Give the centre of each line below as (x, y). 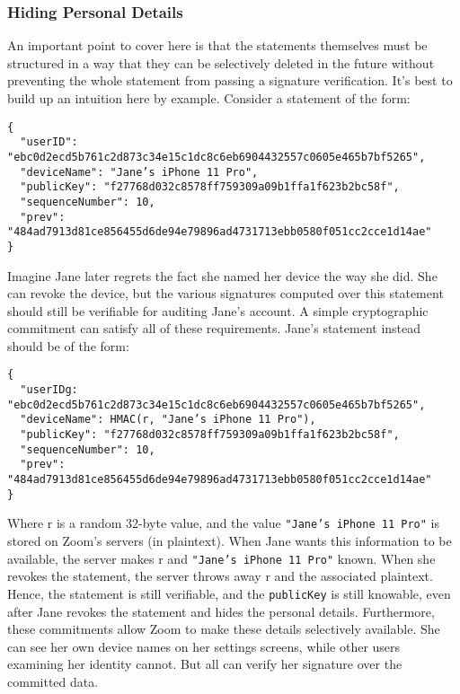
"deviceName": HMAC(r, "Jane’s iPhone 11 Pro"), (168, 420)
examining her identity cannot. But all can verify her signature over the (205, 664)
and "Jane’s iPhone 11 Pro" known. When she (301, 558)
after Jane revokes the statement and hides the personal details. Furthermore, (221, 611)
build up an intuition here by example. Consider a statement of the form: (209, 98)
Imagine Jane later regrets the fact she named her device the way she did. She (222, 275)
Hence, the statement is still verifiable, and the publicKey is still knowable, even (229, 593)
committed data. (53, 681)
